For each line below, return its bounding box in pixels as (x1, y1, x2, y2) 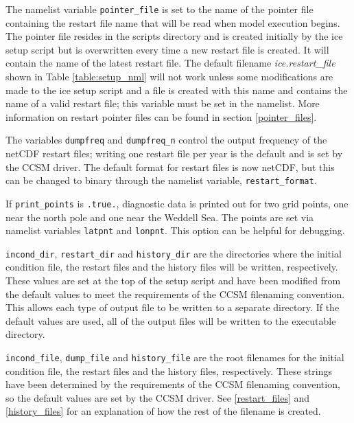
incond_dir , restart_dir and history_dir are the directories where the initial (5, 246, 342, 260)
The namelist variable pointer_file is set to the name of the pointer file (5, 2, 314, 16)
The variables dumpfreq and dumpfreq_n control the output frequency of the (5, 133, 327, 147)
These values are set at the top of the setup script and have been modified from (5, 273, 341, 288)
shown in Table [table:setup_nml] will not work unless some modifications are (5, 69, 333, 84)
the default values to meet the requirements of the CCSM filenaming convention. (5, 286, 345, 301)
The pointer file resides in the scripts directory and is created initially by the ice (5, 29, 343, 43)
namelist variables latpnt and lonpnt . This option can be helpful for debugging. (5, 223, 345, 238)
